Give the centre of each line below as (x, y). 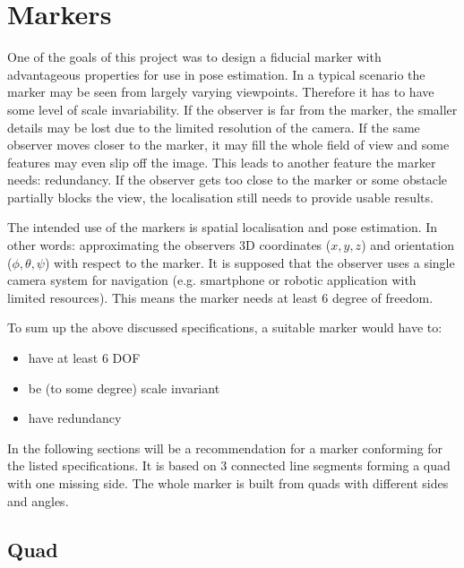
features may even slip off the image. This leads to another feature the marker (222, 162)
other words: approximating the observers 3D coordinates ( (169, 245)
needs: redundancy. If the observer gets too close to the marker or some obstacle (228, 180)
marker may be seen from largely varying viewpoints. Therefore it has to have (221, 92)
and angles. (38, 500)
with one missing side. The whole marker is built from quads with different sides (228, 483)
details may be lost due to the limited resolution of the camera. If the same (214, 127)
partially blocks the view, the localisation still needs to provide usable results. (220, 197)
